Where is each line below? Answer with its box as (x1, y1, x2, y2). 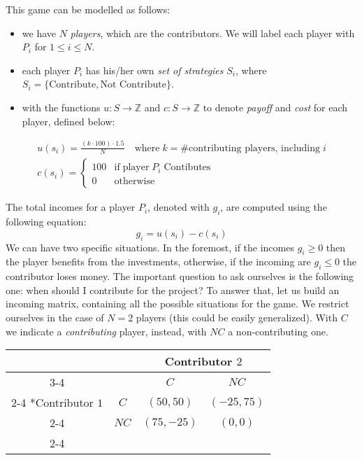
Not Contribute (100, 80, 166, 90)
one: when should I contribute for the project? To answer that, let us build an (6, 282, 340, 297)
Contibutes (164, 162, 211, 173)
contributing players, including (189, 143, 321, 153)
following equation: (6, 214, 87, 229)
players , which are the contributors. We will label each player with (70, 25, 355, 40)
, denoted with (147, 200, 210, 214)
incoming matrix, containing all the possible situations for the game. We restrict (6, 296, 349, 311)
